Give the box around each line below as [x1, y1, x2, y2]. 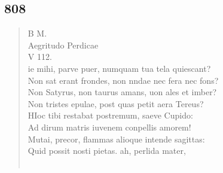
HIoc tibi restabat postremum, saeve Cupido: [28, 109, 193, 122]
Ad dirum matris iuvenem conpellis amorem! [28, 120, 191, 133]
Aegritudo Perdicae [28, 38, 99, 51]
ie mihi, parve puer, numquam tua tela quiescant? [28, 62, 211, 74]
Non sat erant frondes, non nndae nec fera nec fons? [28, 74, 219, 86]
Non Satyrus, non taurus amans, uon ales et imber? [28, 86, 217, 98]
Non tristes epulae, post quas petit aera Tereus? [28, 97, 204, 110]
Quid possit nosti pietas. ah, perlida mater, [28, 144, 186, 157]
